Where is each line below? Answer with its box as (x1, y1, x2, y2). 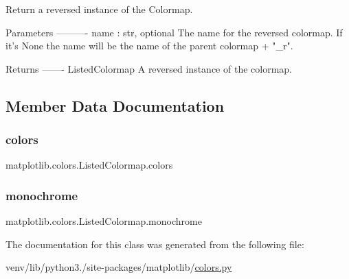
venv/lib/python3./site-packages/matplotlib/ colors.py (5, 260, 232, 274)
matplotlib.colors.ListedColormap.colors (5, 158, 173, 172)
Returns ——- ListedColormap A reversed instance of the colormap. (5, 61, 292, 75)
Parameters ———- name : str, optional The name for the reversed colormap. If (5, 25, 343, 39)
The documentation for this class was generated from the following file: (5, 236, 304, 251)
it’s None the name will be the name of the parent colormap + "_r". (5, 38, 293, 53)
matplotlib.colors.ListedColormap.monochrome (5, 214, 202, 228)
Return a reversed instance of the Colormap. (5, 2, 193, 16)
